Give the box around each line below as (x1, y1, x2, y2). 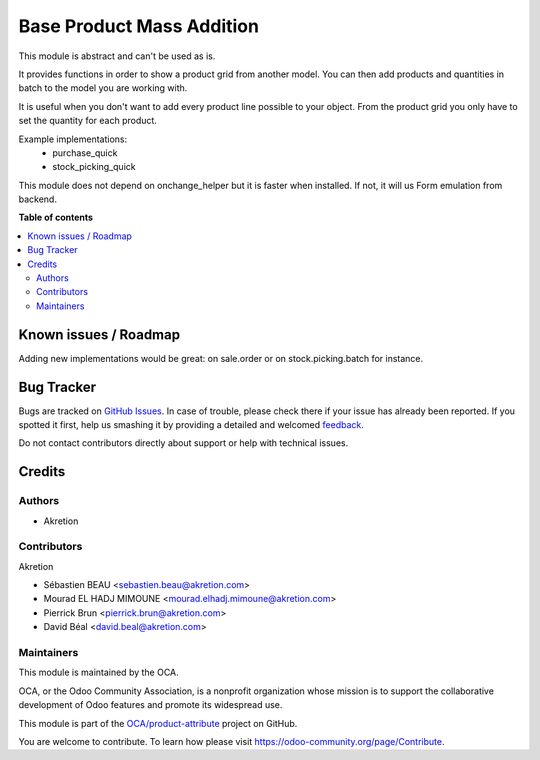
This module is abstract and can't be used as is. (18, 50, 216, 62)
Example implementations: (18, 133, 128, 145)
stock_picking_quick (52, 161, 136, 173)
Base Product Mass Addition (18, 15, 260, 37)
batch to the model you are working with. (18, 82, 188, 94)
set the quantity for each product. (18, 115, 157, 127)
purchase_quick (52, 146, 118, 159)
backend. (18, 193, 57, 205)
